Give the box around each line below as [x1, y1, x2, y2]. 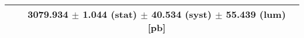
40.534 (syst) [151, 7, 212, 21]
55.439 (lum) [226, 7, 286, 21]
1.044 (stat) [82, 7, 137, 21]
